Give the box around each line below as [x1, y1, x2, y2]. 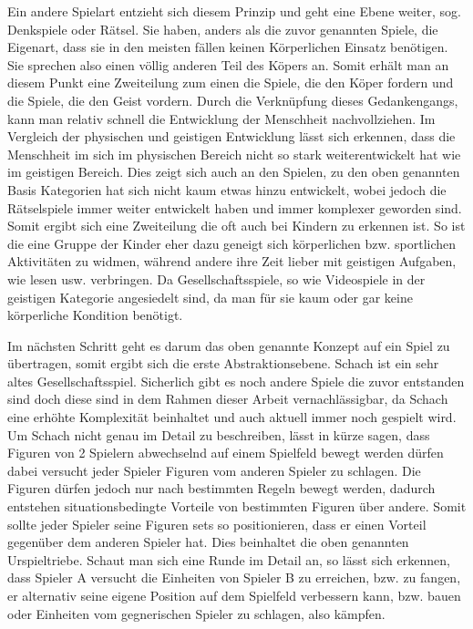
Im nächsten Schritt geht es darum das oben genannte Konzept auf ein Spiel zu [7, 335, 450, 355]
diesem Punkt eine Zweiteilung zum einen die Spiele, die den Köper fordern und [7, 73, 454, 92]
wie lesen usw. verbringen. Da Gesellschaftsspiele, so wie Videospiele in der [7, 269, 426, 288]
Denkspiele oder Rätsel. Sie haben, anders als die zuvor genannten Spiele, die [7, 19, 438, 38]
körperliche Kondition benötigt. [7, 305, 183, 325]
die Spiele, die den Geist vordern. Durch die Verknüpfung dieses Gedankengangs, [7, 90, 458, 109]
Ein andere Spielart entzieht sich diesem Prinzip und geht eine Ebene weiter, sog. [7, 2, 461, 20]
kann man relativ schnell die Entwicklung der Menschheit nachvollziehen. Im [7, 108, 436, 128]
